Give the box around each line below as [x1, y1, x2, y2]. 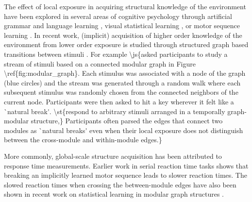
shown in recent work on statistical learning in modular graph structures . [4, 189, 224, 199]
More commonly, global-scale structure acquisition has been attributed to [4, 151, 222, 161]
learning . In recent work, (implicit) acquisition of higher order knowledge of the [4, 30, 242, 40]
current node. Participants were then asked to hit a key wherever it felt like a [4, 96, 234, 106]
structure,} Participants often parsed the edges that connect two [31, 116, 223, 126]
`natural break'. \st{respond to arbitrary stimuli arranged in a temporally [4, 106, 225, 116]
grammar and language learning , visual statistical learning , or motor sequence [4, 20, 240, 31]
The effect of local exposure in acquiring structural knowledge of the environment [4, 1, 246, 11]
